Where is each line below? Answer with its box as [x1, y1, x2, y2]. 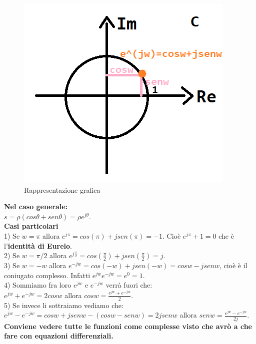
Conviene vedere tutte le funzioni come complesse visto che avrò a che [4, 321, 252, 331]
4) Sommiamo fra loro [4, 280, 71, 290]
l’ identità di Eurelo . [4, 240, 72, 251]
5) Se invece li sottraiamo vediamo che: [4, 300, 123, 310]
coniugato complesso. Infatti [4, 270, 90, 280]
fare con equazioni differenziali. [4, 331, 113, 341]
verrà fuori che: [105, 280, 152, 290]
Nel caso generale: [4, 201, 68, 212]
